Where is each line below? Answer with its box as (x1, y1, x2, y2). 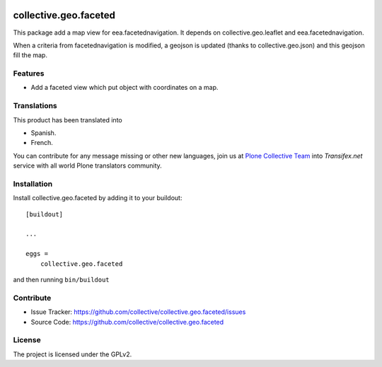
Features (13, 69, 45, 78)
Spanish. (30, 128, 57, 137)
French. (30, 139, 53, 147)
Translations (13, 101, 58, 111)
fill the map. (13, 51, 47, 59)
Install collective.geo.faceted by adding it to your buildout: (13, 194, 183, 202)
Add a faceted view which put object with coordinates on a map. (30, 83, 219, 92)
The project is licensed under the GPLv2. (13, 350, 132, 359)
